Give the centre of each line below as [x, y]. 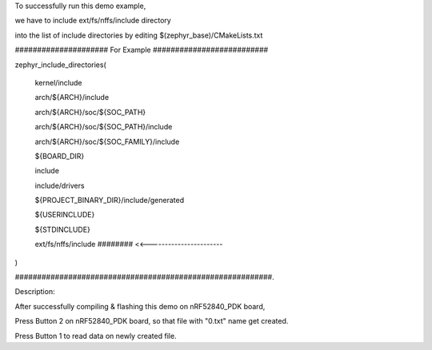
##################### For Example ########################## [142, 50]
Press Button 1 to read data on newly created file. [96, 336]
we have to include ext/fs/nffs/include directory [93, 21]
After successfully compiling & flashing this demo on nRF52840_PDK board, [140, 306]
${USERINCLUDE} [65, 215]
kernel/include [58, 82]
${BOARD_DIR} [60, 156]
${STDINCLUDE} [63, 229]
